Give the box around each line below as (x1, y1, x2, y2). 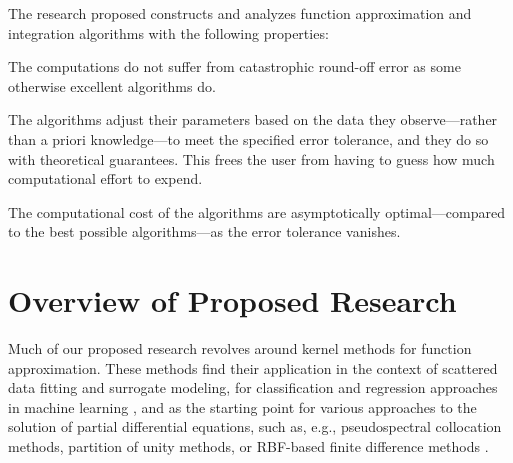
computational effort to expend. (8, 168, 203, 189)
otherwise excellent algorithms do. (8, 75, 216, 96)
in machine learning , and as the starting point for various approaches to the (8, 396, 477, 417)
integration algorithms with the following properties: (8, 22, 329, 43)
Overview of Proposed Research (8, 280, 457, 321)
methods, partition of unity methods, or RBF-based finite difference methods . (8, 436, 489, 457)
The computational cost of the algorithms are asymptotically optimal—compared (8, 201, 505, 222)
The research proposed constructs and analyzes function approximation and (8, 3, 472, 23)
